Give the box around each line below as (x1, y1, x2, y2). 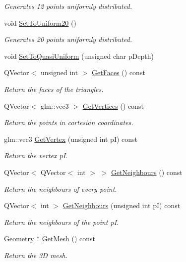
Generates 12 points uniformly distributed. (4, 1, 132, 11)
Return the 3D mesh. (4, 250, 67, 260)
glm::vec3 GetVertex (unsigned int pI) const (4, 133, 138, 144)
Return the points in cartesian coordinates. (4, 117, 133, 128)
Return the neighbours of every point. (4, 183, 117, 194)
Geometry (4, 233, 34, 244)
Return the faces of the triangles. (4, 84, 104, 94)
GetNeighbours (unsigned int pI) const (62, 200, 181, 211)
